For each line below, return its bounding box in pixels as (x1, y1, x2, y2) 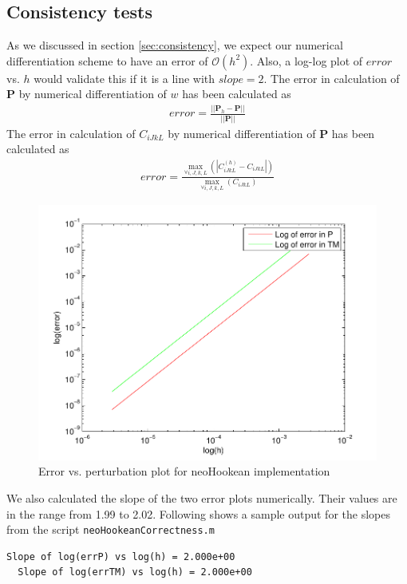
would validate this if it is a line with (34, 69, 215, 86)
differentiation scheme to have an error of (6, 52, 208, 69)
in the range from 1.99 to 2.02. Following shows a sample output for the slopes (6, 505, 390, 522)
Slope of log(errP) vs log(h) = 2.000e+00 (6, 550, 235, 562)
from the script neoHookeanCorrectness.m (6, 521, 215, 538)
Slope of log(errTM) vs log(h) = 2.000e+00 (18, 566, 252, 578)
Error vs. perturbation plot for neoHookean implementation (38, 463, 330, 479)
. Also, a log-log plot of (250, 52, 363, 69)
